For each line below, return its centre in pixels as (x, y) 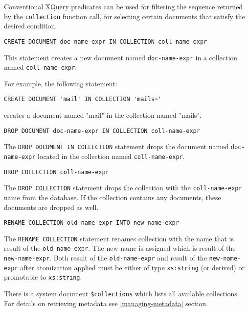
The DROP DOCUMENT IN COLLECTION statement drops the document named (116, 146)
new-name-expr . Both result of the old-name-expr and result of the (105, 258)
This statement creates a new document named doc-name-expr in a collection (121, 57)
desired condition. (31, 26)
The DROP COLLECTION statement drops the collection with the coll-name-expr (123, 188)
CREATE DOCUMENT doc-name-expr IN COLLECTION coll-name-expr (106, 41)
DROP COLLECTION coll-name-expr (57, 172)
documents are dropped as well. (51, 207)
